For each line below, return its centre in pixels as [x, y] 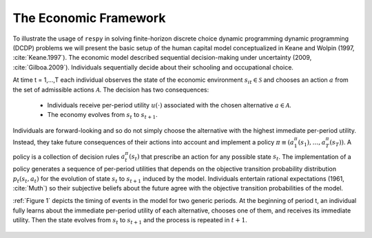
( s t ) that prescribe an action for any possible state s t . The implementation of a [240, 157]
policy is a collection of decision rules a [69, 156]
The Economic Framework [89, 18]
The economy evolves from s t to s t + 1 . [102, 116]
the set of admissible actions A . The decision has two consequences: [111, 89]
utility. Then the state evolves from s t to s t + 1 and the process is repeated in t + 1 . [130, 221]
